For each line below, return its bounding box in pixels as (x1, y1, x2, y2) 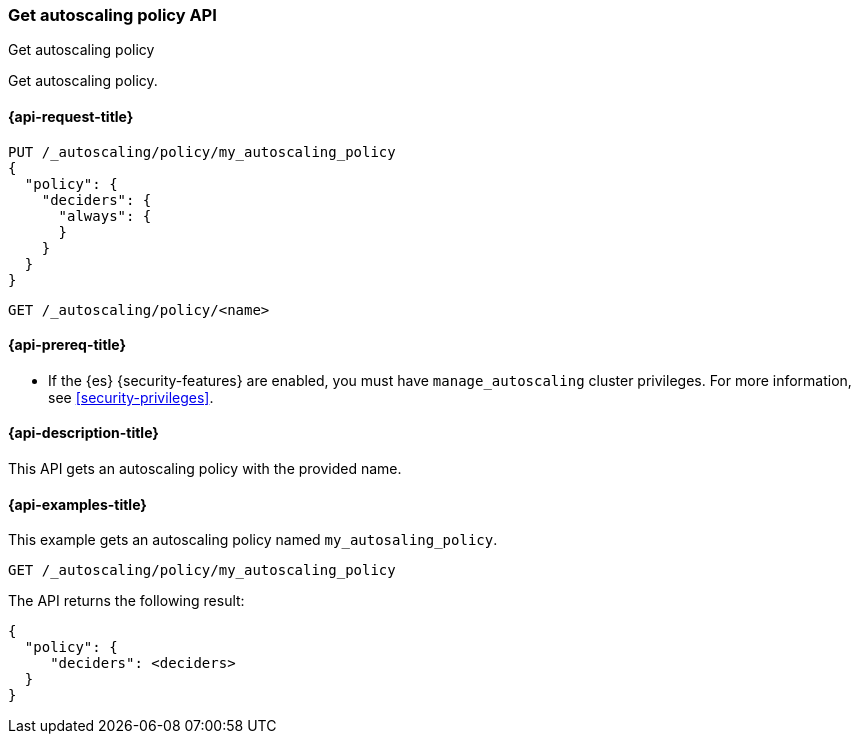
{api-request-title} (8, 107, 134, 125)
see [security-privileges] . (48, 388, 214, 406)
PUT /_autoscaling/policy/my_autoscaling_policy (8, 143, 396, 160)
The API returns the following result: (8, 592, 245, 610)
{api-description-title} (8, 424, 159, 442)
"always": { (58, 207, 152, 224)
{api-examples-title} (8, 495, 147, 513)
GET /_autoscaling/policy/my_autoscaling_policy (8, 562, 396, 579)
